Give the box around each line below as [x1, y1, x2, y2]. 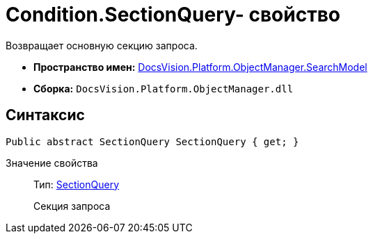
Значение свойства [6, 156, 98, 169]
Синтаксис [6, 106, 85, 124]
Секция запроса [33, 199, 111, 212]
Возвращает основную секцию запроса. [6, 39, 198, 51]
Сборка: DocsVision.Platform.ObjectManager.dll [33, 82, 294, 94]
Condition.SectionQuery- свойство [6, 3, 340, 26]
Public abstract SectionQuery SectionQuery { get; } [6, 135, 299, 147]
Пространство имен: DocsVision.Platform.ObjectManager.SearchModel [33, 60, 367, 73]
